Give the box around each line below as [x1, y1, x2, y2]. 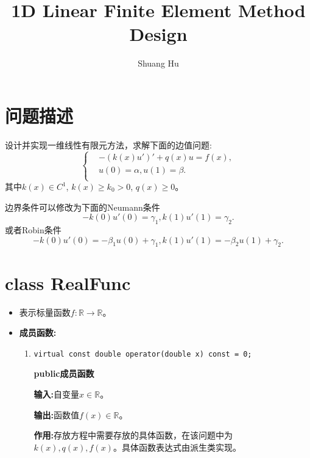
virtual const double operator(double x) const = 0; [33, 349, 252, 358]
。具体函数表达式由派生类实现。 [113, 440, 241, 453]
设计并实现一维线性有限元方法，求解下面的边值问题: [5, 138, 212, 151]
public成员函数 [33, 367, 94, 380]
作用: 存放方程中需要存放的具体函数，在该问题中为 [33, 429, 233, 442]
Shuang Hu [138, 57, 179, 70]
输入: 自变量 [33, 387, 80, 400]
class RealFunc [5, 270, 131, 295]
